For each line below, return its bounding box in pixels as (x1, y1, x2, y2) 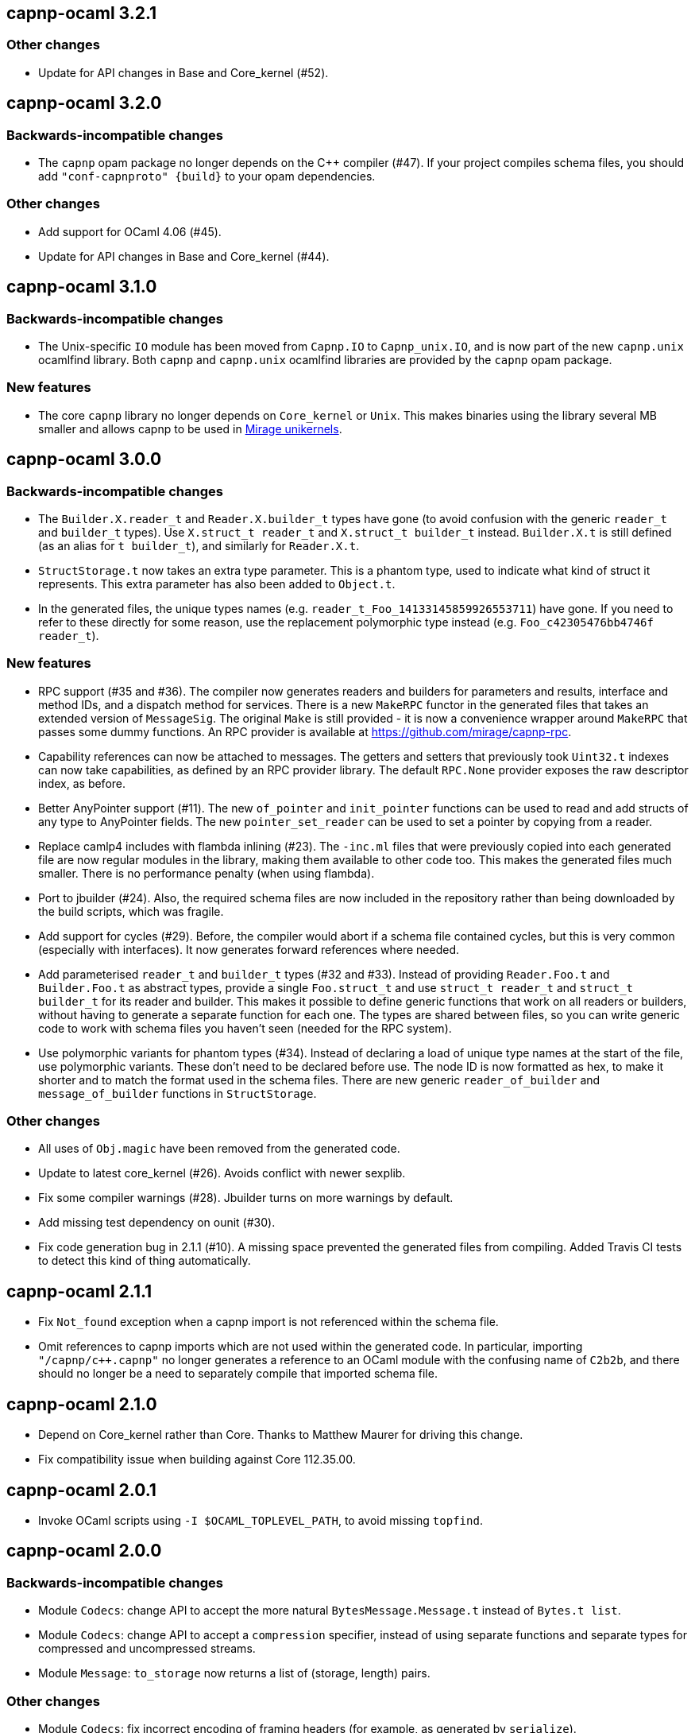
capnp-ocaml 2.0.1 (6, 1479, 156, 1500)
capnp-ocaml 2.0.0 (6, 1541, 162, 1561)
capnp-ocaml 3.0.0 (6, 449, 162, 470)
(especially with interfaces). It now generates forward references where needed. (38, 942, 460, 956)
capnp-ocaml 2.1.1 (6, 1281, 153, 1301)
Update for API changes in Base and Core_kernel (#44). (38, 249, 330, 263)
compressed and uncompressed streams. (38, 1642, 256, 1656)
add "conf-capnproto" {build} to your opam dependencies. (38, 169, 376, 184)
